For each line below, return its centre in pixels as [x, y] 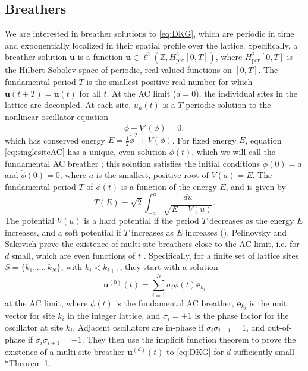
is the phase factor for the [242, 315]
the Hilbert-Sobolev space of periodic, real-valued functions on [118, 70]
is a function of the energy [169, 186]
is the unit [268, 302]
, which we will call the [234, 152]
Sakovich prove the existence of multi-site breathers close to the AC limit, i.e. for [152, 244]
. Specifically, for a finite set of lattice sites [221, 255]
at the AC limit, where [46, 302]
